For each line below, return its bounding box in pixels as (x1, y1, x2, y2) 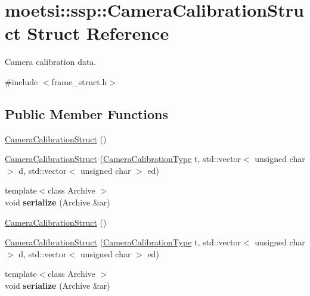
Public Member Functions (5, 104, 168, 123)
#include (5, 75, 38, 88)
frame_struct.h (51, 75, 107, 88)
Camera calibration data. (5, 55, 97, 68)
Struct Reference (27, 21, 169, 45)
